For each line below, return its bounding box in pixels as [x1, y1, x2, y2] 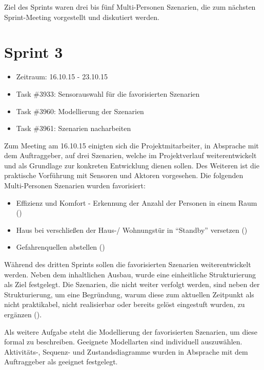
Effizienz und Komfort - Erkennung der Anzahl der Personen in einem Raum [16, 197, 257, 208]
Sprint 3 [4, 41, 63, 62]
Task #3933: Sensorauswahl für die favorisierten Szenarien [16, 88, 200, 99]
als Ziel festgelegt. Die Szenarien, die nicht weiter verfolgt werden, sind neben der [4, 279, 260, 290]
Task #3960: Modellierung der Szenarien [16, 105, 144, 116]
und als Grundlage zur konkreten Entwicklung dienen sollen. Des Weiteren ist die [4, 160, 259, 170]
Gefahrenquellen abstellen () [16, 242, 105, 252]
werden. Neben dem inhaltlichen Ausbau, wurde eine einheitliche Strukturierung [4, 269, 256, 279]
